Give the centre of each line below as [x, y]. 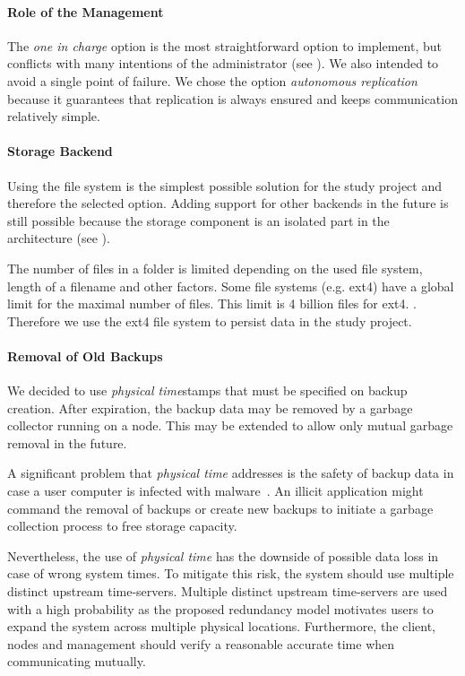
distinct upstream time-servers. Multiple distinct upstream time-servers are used [228, 591]
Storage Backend [60, 151]
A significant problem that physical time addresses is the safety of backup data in [231, 473]
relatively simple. [54, 116]
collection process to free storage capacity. [122, 526]
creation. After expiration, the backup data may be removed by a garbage [210, 407]
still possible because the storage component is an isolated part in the [198, 220]
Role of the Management [86, 11]
